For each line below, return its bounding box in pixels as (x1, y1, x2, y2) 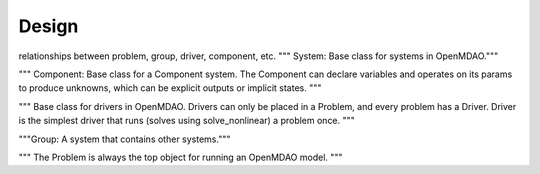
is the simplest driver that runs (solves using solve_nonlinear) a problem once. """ (18, 115, 355, 127)
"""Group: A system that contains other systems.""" (18, 133, 231, 145)
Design (18, 15, 79, 37)
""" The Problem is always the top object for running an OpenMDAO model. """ (18, 151, 344, 163)
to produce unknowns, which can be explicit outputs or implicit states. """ (18, 82, 322, 94)
